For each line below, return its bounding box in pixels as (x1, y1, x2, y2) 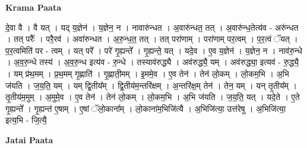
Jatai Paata (5, 133, 53, 146)
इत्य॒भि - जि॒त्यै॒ (5, 114, 47, 126)
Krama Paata (5, 1, 61, 13)
